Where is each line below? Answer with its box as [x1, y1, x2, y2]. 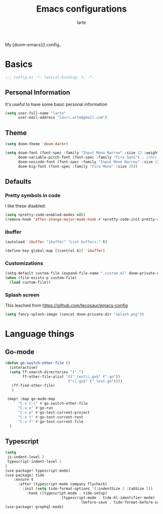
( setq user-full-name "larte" [5, 110, 66, 115]
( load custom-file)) [9, 280, 51, 285]
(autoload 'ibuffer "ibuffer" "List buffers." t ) [5, 239, 108, 244]
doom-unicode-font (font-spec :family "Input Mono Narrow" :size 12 [17, 159, 160, 164]
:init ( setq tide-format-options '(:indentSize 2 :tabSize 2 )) [22, 486, 153, 491]
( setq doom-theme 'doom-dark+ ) [5, 142, 68, 147]
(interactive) [9, 365, 38, 370]
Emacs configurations [36, 3, 127, 15]
